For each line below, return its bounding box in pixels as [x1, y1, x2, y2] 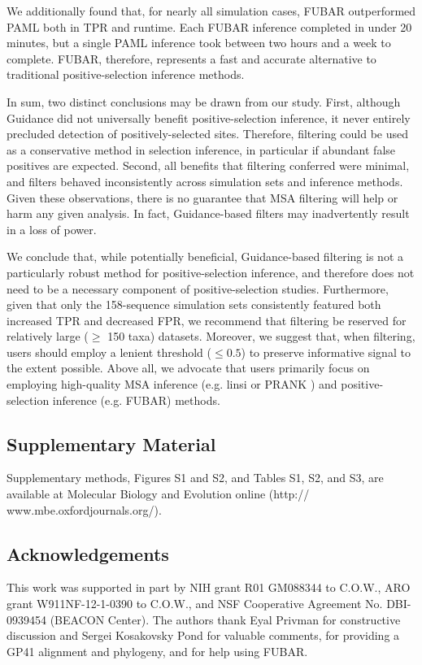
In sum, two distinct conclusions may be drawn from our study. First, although [7, 93, 401, 110]
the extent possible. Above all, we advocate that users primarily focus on [7, 359, 370, 376]
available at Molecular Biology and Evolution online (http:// [7, 485, 310, 502]
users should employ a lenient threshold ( [7, 343, 211, 360]
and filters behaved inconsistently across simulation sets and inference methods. [7, 172, 403, 189]
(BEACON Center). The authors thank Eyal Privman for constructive [50, 611, 401, 628]
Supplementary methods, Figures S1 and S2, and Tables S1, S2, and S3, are [7, 469, 384, 486]
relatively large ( [7, 328, 89, 345]
